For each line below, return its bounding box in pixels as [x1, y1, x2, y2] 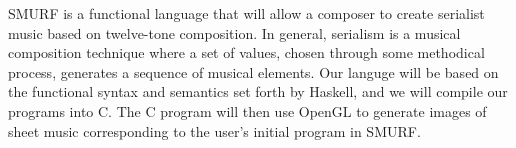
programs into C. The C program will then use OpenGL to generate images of [8, 100, 487, 121]
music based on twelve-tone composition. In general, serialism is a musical [8, 22, 461, 43]
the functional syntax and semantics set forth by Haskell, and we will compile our [8, 81, 508, 102]
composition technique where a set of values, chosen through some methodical [8, 42, 485, 63]
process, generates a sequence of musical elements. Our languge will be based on [8, 61, 499, 82]
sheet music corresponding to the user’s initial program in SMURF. [8, 120, 421, 141]
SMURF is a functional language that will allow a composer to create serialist [8, 3, 485, 23]
